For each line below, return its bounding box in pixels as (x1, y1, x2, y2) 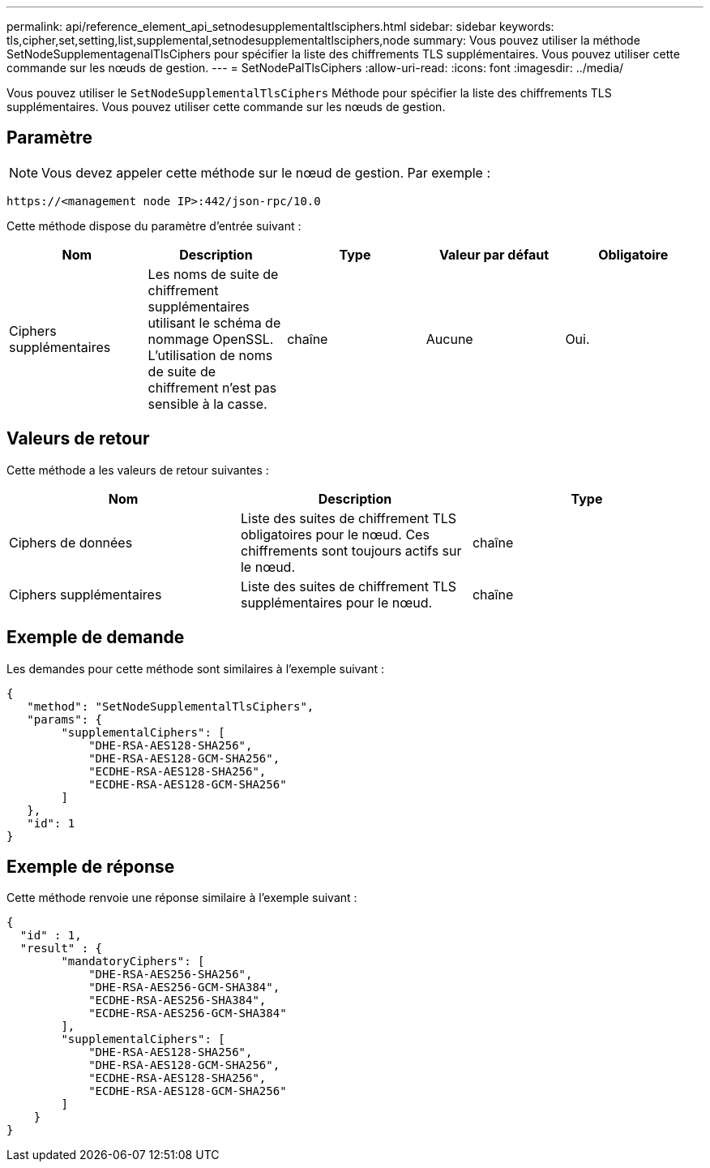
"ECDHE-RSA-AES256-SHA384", (88, 994, 267, 1007)
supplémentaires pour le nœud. (240, 594, 433, 611)
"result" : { (19, 942, 103, 955)
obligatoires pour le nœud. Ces (240, 526, 430, 543)
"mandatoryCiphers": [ (61, 955, 205, 968)
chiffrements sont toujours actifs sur (240, 542, 462, 559)
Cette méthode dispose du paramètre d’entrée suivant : (6, 218, 302, 233)
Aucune (426, 330, 473, 347)
